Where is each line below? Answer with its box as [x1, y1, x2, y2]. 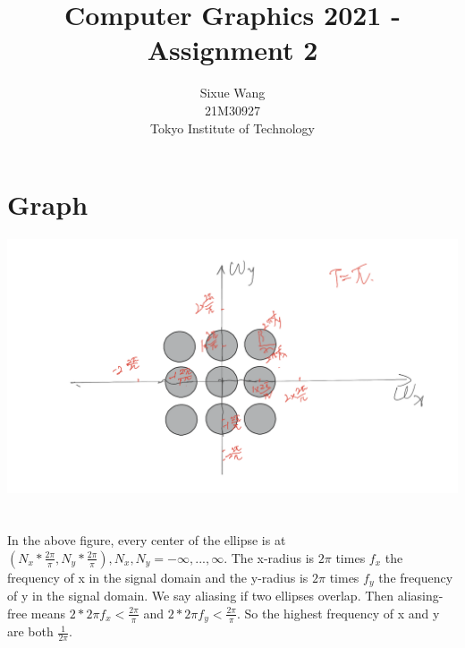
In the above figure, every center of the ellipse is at [7, 531, 286, 550]
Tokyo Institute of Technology [149, 118, 316, 137]
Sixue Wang [199, 83, 266, 102]
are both [7, 622, 54, 641]
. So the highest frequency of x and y [236, 603, 440, 622]
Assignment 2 [147, 31, 318, 68]
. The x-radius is [224, 548, 315, 567]
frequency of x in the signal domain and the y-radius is [7, 567, 309, 586]
